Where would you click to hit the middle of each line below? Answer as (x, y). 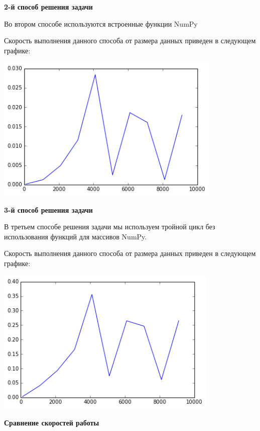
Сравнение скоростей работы (52, 422)
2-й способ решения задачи (48, 7)
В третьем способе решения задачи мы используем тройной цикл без (110, 227)
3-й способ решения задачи (48, 209)
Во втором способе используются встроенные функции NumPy (101, 23)
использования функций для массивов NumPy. (76, 236)
